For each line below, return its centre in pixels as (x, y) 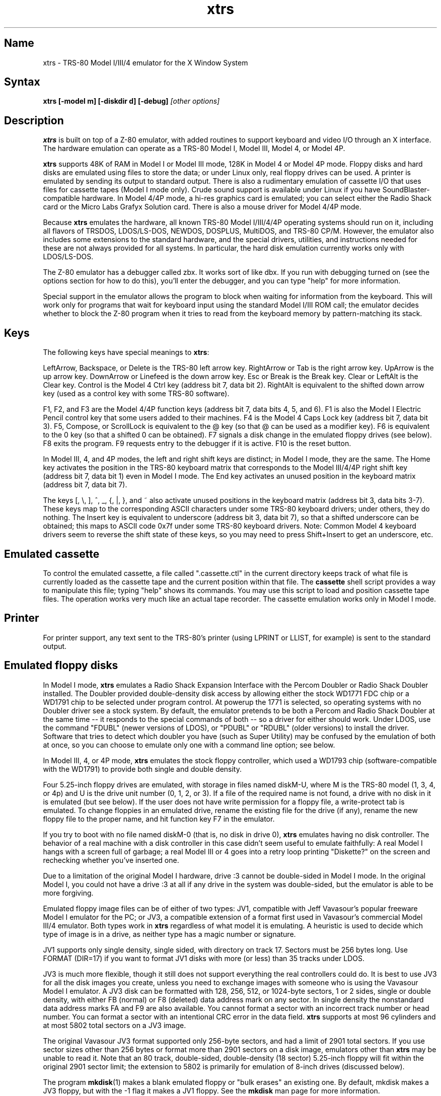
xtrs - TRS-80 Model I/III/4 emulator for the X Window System (145, 62)
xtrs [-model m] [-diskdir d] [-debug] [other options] (131, 101)
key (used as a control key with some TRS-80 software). (136, 394)
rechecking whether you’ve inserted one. (111, 860)
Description (34, 120)
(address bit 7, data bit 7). (85, 485)
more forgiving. (68, 893)
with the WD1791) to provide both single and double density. (142, 769)
